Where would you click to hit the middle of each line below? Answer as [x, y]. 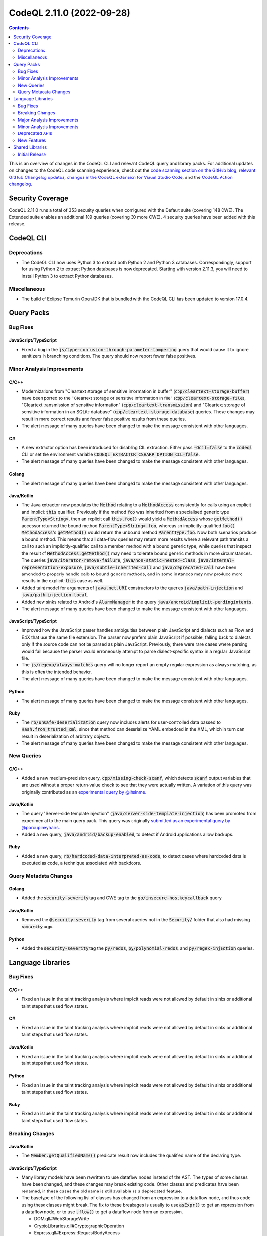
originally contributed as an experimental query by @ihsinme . [84, 792]
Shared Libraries [30, 147]
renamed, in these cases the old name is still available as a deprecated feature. [102, 1191]
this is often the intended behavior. [57, 672]
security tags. [38, 927]
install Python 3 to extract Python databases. [67, 276]
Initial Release [32, 154]
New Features [32, 140]
